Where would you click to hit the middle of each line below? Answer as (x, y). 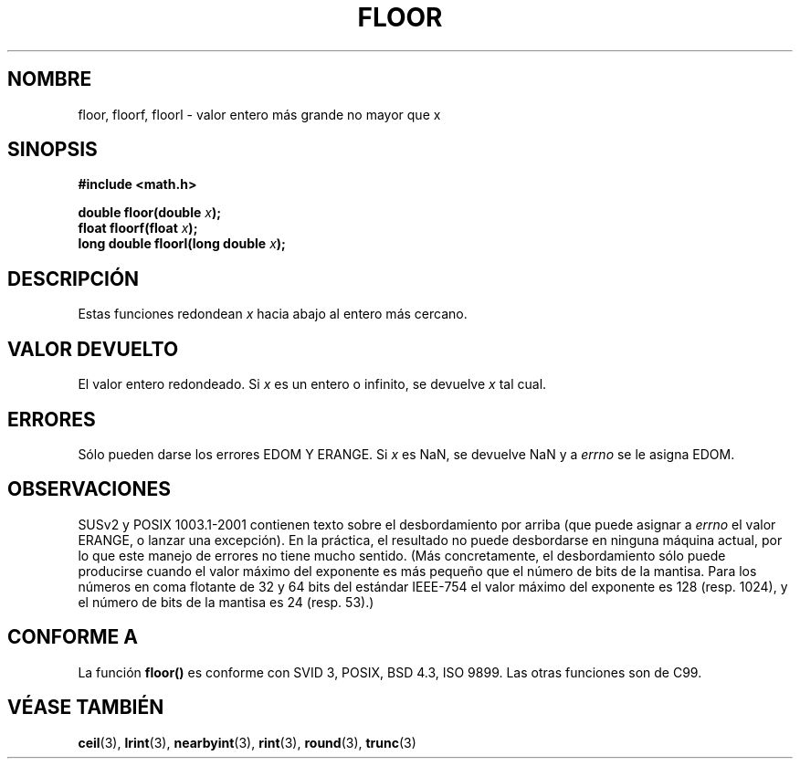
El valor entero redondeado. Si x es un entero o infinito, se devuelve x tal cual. (312, 384)
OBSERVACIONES (89, 489)
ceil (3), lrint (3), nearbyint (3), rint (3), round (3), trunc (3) (247, 742)
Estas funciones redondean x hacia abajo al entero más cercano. (273, 314)
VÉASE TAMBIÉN (86, 708)
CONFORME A (73, 637)
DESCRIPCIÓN (74, 278)
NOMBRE (50, 79)
